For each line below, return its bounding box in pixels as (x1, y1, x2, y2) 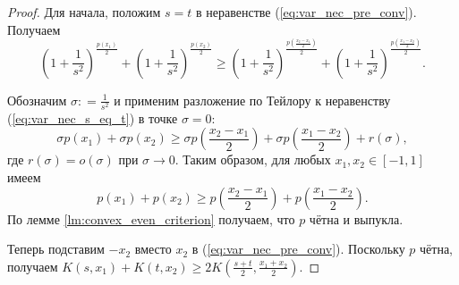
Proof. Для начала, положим (7, 3, 161, 21)
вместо (134, 239, 172, 258)
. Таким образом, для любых (174, 150, 331, 169)
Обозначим (7, 90, 67, 109)
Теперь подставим (7, 239, 105, 258)
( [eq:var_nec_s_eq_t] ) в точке (7, 108, 178, 127)
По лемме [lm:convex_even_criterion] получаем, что (7, 209, 295, 228)
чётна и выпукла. (309, 209, 404, 228)
